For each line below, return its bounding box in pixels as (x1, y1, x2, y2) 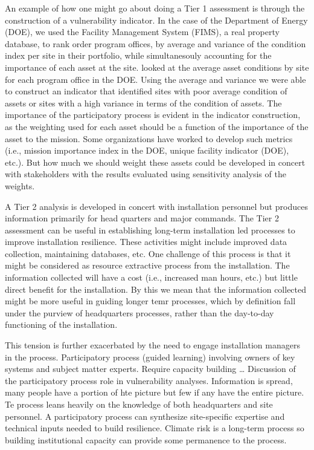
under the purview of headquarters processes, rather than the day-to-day (5, 306, 274, 319)
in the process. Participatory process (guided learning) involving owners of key (5, 350, 295, 363)
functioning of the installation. (5, 318, 118, 331)
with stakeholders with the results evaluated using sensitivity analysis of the (5, 168, 286, 180)
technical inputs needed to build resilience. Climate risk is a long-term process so (5, 422, 304, 434)
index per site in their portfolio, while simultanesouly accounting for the (5, 49, 272, 62)
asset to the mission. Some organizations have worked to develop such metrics (5, 132, 293, 145)
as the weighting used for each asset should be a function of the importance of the (5, 120, 309, 132)
